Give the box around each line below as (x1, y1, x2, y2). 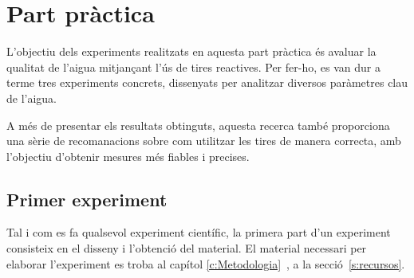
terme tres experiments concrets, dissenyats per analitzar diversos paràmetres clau (6, 74, 408, 91)
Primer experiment (6, 186, 168, 211)
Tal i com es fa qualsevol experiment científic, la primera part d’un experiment (6, 224, 391, 241)
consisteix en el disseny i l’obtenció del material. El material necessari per (6, 240, 367, 256)
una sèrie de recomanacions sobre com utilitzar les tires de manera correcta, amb (6, 132, 401, 149)
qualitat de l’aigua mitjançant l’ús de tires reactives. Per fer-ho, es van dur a (6, 58, 380, 75)
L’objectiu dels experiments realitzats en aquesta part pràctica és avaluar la (6, 43, 377, 60)
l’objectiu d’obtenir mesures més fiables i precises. (6, 147, 250, 164)
